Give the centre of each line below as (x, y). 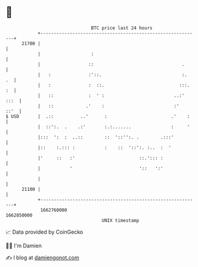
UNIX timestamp (120, 220)
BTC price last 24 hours (122, 28)
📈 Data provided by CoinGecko (44, 232)
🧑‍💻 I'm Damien (24, 246)
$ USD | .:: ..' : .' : (98, 116)
